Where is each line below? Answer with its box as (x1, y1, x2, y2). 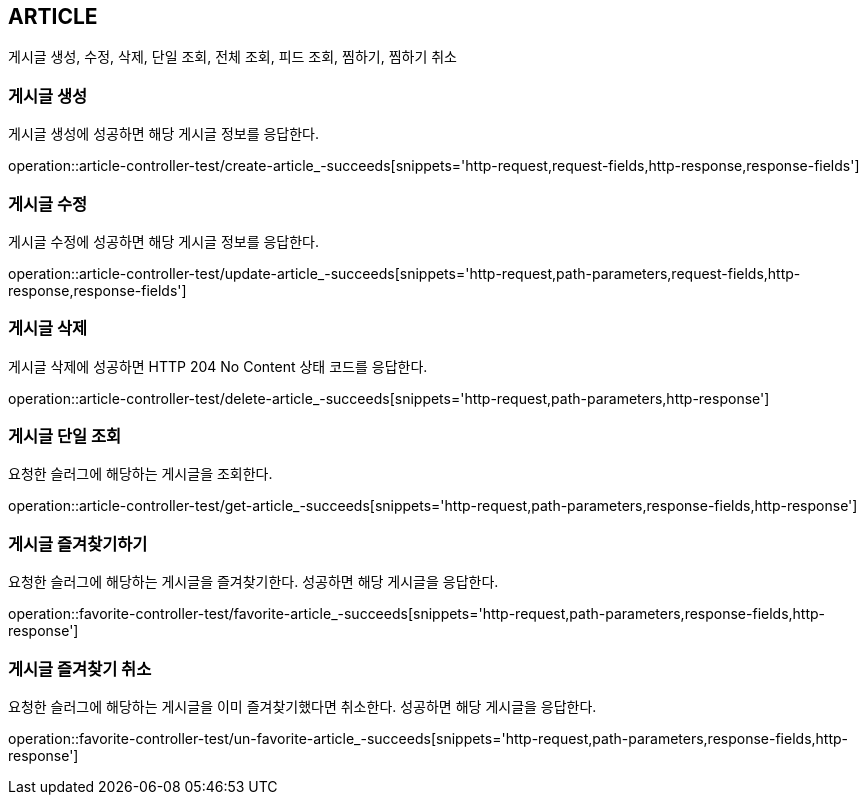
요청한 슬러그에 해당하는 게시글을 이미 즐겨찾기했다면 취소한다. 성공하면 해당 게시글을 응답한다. (8, 697, 597, 715)
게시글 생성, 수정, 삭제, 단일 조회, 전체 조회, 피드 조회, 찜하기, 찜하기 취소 (8, 48, 458, 66)
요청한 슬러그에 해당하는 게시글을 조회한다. (8, 465, 273, 483)
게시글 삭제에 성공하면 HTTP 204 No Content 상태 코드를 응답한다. (8, 357, 428, 375)
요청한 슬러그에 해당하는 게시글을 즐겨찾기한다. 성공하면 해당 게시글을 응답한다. (8, 573, 499, 591)
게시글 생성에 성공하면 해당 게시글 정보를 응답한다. (8, 125, 320, 143)
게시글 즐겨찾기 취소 (8, 658, 152, 679)
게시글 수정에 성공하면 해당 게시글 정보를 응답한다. (8, 232, 320, 250)
